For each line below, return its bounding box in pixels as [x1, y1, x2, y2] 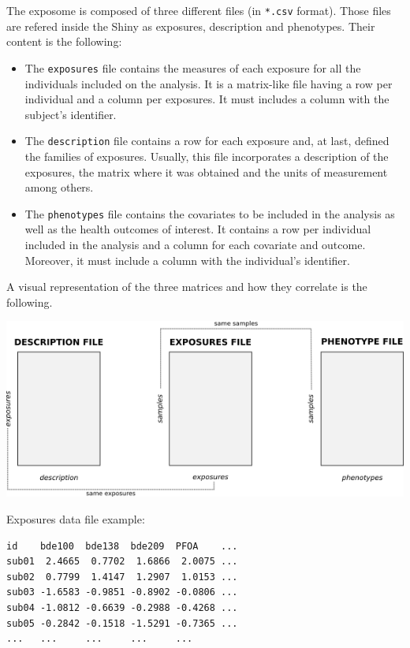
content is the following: [6, 33, 122, 50]
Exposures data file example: [6, 510, 145, 527]
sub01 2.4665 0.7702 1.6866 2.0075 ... [6, 556, 238, 568]
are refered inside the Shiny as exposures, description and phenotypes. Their [6, 17, 375, 34]
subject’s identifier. [24, 106, 117, 122]
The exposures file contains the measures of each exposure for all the [24, 59, 361, 76]
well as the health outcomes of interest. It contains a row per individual [24, 221, 371, 237]
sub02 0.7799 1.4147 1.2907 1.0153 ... [6, 571, 238, 583]
